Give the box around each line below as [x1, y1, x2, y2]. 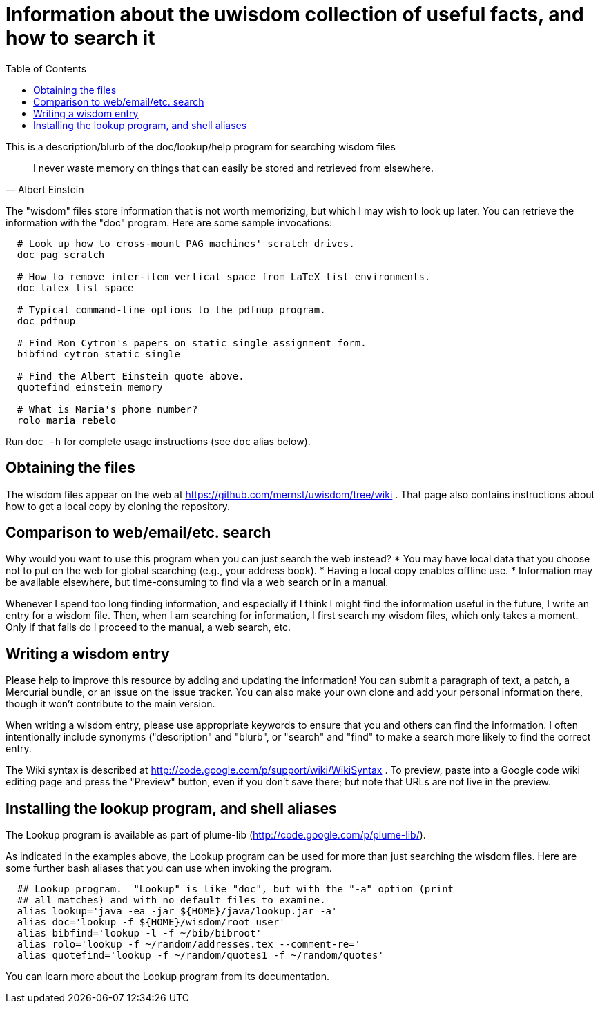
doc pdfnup [17, 315, 76, 326]
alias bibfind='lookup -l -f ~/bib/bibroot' [17, 928, 262, 939]
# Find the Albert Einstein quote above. [17, 370, 244, 382]
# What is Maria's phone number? [17, 403, 198, 415]
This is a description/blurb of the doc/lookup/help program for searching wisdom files [6, 140, 396, 153]
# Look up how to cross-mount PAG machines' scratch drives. [17, 237, 355, 249]
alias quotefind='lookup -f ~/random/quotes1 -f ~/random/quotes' [17, 950, 384, 961]
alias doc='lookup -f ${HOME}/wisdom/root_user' [17, 917, 285, 928]
